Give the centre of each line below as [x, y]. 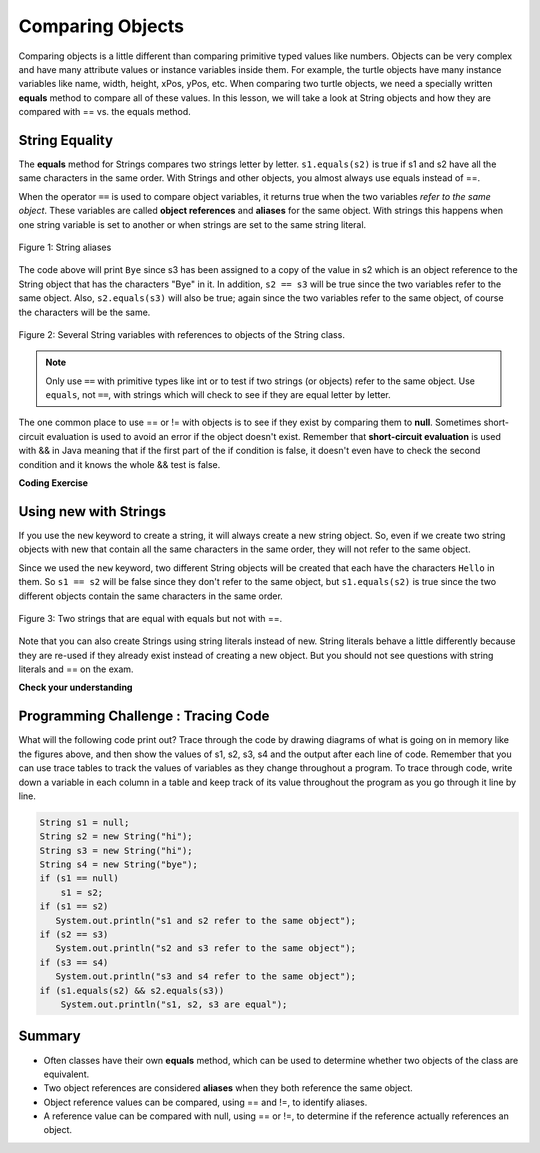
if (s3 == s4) [74, 962]
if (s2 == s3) [74, 934]
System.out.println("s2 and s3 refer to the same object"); [206, 948]
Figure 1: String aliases [65, 247]
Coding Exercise [53, 483]
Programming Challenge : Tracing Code [144, 716]
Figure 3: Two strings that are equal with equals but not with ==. [150, 618]
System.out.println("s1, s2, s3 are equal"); [174, 1004]
